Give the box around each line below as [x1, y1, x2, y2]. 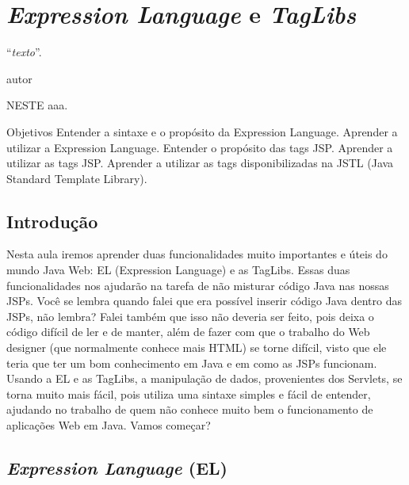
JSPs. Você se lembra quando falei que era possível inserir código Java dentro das [6, 292, 402, 309]
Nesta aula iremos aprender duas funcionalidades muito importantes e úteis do [6, 246, 388, 262]
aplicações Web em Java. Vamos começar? [6, 417, 211, 433]
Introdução [6, 208, 98, 233]
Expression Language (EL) [6, 456, 227, 479]
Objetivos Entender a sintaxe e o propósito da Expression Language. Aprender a [6, 123, 398, 139]
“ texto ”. [6, 44, 42, 60]
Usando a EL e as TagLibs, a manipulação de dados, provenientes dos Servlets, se [6, 370, 403, 387]
